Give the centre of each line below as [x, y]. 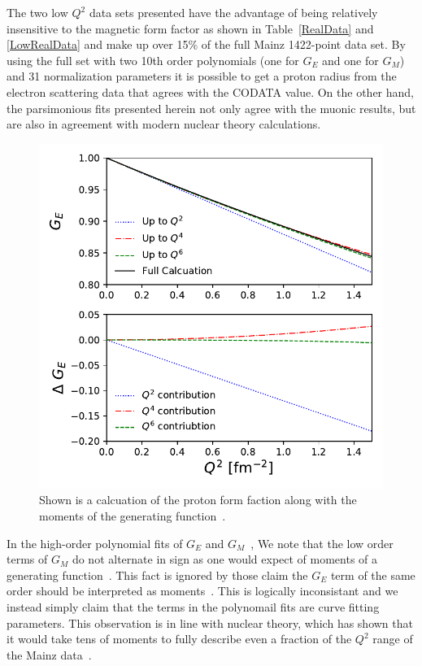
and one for [350, 60]
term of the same [373, 575]
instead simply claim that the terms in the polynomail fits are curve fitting [193, 606]
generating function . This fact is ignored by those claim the [157, 575]
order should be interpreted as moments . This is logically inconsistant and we [202, 591]
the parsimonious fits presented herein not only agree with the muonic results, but [211, 108]
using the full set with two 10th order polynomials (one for [153, 60]
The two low [37, 12]
